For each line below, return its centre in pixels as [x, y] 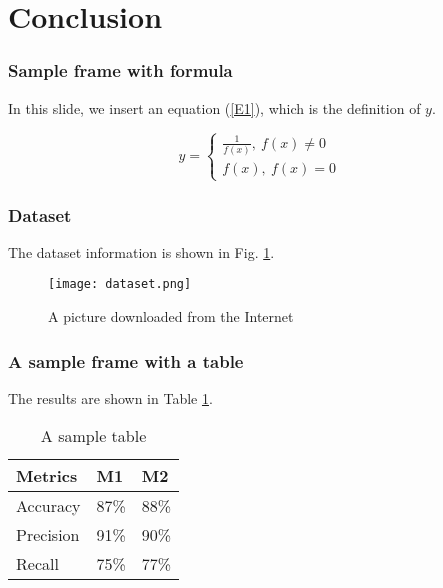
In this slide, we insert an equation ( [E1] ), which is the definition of [214, 107]
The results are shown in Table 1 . [110, 397]
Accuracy [48, 506]
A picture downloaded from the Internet [171, 316]
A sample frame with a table [126, 360]
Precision [48, 535]
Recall [37, 564]
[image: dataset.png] [120, 284]
